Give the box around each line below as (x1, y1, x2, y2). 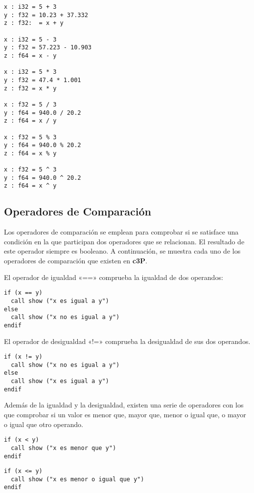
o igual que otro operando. (4, 419, 83, 429)
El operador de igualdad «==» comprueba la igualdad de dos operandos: (4, 272, 223, 282)
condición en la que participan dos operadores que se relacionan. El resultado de (4, 236, 245, 246)
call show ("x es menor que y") (11, 444, 116, 451)
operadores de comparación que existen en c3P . (4, 256, 147, 266)
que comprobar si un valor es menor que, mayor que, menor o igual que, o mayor (4, 409, 246, 420)
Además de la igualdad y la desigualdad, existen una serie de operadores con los (4, 400, 244, 410)
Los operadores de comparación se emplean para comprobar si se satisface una (4, 227, 239, 237)
